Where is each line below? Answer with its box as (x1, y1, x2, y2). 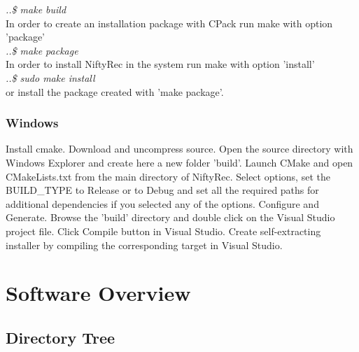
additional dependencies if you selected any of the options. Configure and (6, 196, 319, 211)
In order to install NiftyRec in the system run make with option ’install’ (6, 57, 315, 71)
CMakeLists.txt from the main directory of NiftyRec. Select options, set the (6, 169, 330, 183)
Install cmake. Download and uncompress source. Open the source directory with (6, 141, 353, 156)
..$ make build (6, 2, 66, 16)
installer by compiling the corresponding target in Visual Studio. (6, 237, 283, 252)
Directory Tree (6, 326, 115, 348)
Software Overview (6, 279, 191, 307)
